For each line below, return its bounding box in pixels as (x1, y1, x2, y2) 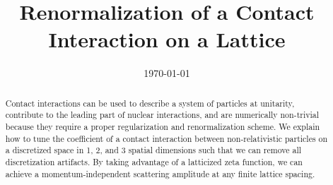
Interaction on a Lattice (48, 25, 286, 54)
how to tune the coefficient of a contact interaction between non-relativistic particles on (5, 132, 328, 144)
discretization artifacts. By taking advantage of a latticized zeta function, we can (5, 155, 303, 167)
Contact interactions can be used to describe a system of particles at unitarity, (5, 97, 295, 109)
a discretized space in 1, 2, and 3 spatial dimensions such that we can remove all (5, 144, 302, 156)
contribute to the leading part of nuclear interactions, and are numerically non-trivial (5, 109, 320, 121)
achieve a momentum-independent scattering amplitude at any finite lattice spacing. (5, 167, 315, 179)
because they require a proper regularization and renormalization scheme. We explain (5, 121, 320, 133)
